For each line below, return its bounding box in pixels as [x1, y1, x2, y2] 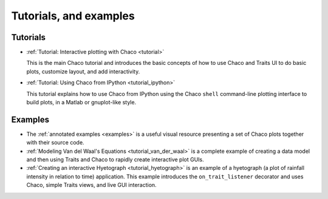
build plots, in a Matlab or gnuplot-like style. [26, 99, 137, 106]
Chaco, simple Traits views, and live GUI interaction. [26, 181, 157, 189]
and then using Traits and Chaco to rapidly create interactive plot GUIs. [26, 156, 205, 163]
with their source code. [26, 139, 84, 146]
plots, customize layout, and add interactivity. [26, 67, 140, 75]
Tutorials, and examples [11, 9, 135, 22]
